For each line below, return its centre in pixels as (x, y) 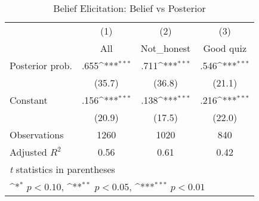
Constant (29, 100)
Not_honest (166, 48)
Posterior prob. (41, 65)
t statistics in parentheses (62, 169)
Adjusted (28, 152)
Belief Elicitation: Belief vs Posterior (129, 8)
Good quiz (225, 48)
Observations (37, 134)
